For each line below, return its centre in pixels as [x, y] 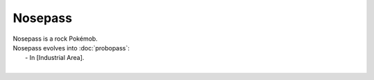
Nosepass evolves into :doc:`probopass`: [71, 48]
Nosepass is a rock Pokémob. [55, 39]
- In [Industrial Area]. [55, 58]
